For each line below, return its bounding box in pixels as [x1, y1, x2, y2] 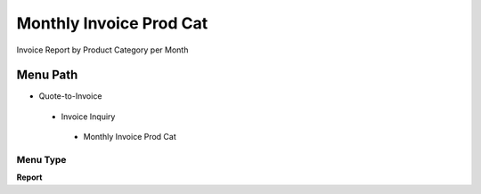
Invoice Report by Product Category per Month [16, 44, 189, 55]
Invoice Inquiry [61, 111, 116, 122]
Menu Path [16, 68, 78, 83]
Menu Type [16, 154, 67, 166]
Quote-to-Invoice [38, 91, 102, 101]
